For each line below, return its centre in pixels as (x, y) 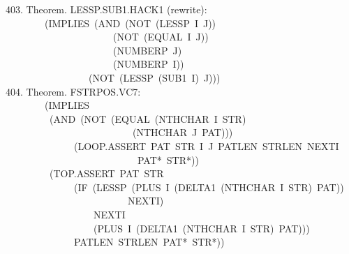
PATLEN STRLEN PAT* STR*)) (149, 242)
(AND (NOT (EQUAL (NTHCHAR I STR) (148, 118)
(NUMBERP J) (147, 50)
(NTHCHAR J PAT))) (183, 132)
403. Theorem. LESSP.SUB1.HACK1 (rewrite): (106, 9)
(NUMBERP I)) (148, 64)
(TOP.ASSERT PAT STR (106, 173)
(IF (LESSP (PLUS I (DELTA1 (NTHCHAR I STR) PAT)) (209, 187)
